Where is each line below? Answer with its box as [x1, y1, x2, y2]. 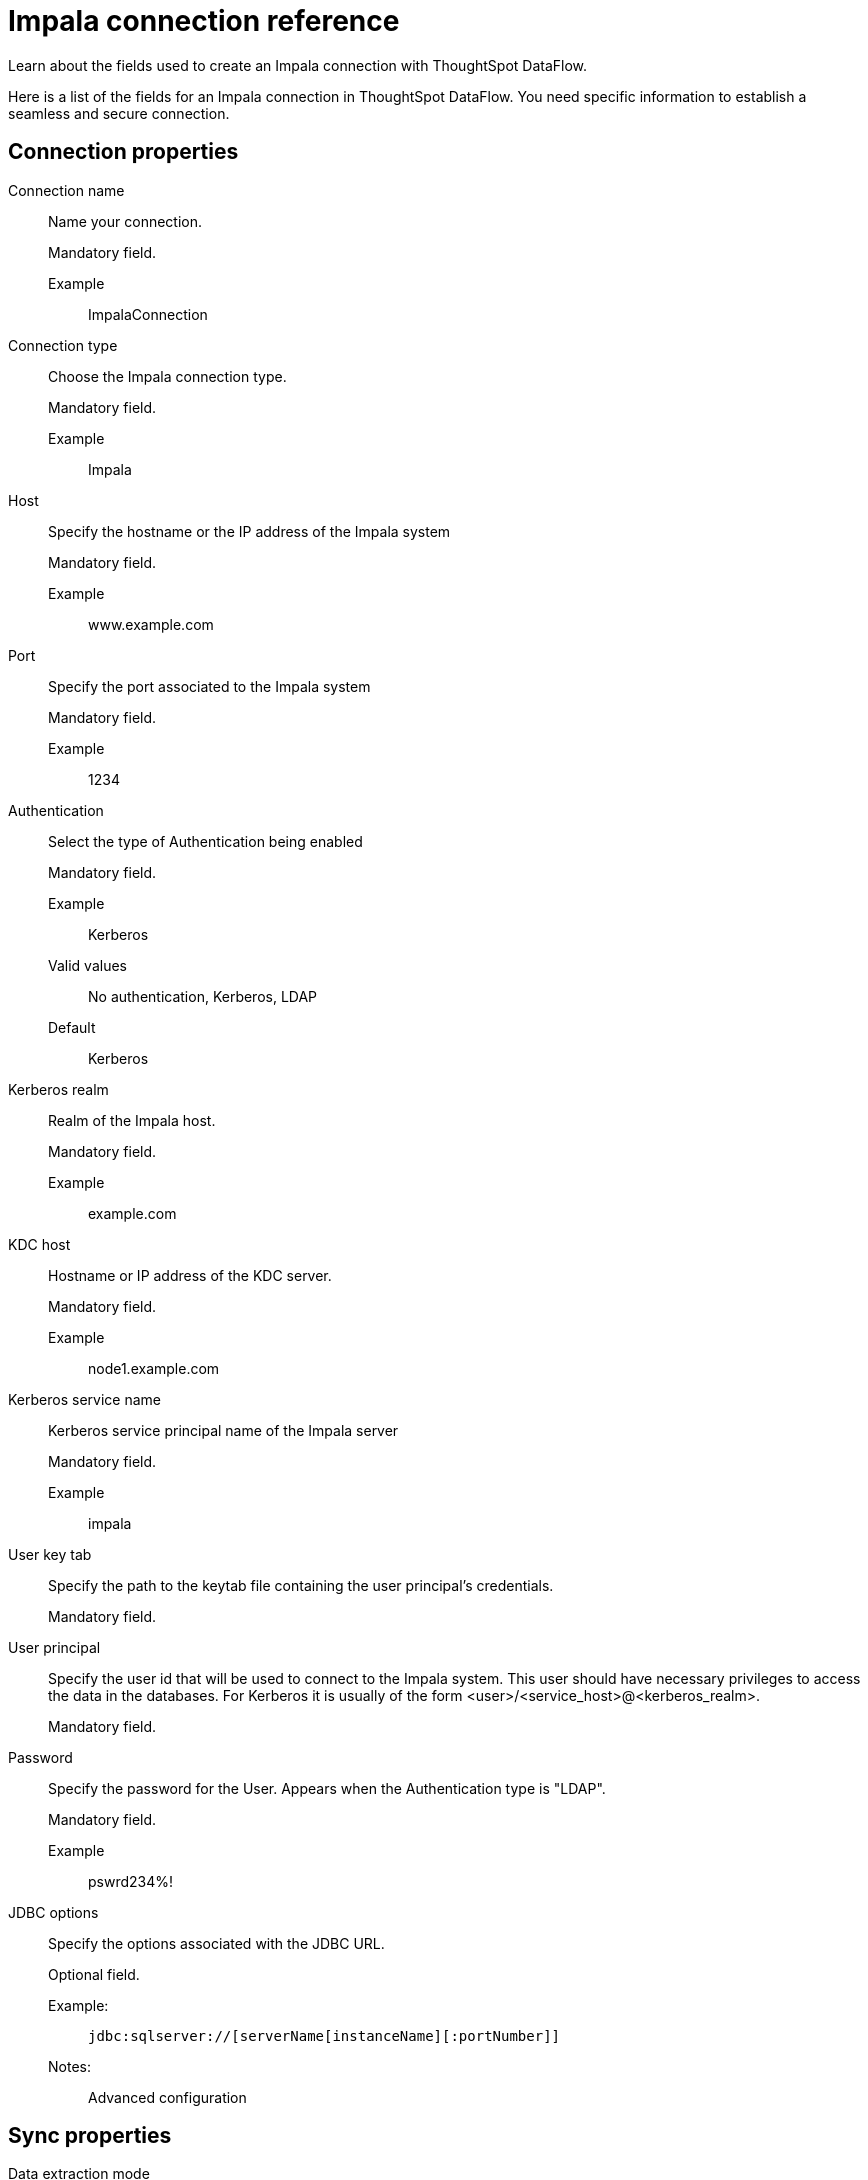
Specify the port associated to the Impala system [48, 677, 371, 695]
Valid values [48, 956, 127, 974]
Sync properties [8, 2123, 172, 2149]
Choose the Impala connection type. [48, 367, 287, 385]
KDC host [8, 1235, 71, 1253]
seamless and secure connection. [8, 104, 230, 122]
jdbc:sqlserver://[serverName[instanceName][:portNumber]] [88, 2027, 561, 2044]
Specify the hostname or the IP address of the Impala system [48, 522, 451, 540]
